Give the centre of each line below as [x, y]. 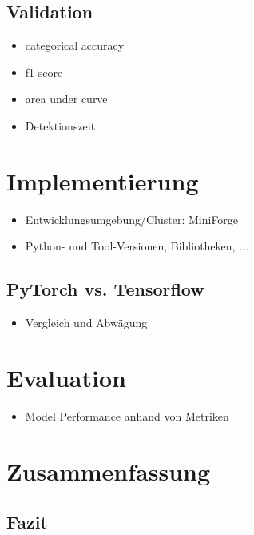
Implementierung [103, 180]
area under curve [66, 99]
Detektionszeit [60, 125]
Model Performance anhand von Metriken [127, 415]
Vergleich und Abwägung [86, 323]
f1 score [44, 72]
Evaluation [66, 377]
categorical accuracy [75, 45]
